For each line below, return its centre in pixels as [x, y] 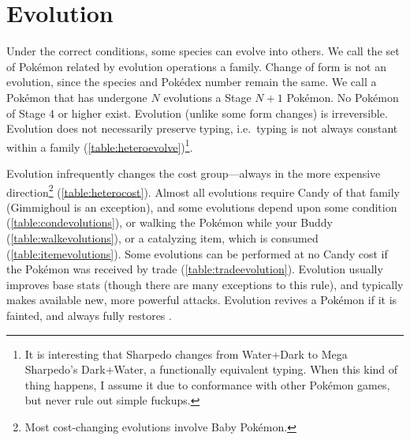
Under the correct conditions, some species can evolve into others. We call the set [203, 51]
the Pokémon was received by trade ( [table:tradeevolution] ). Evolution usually [195, 269]
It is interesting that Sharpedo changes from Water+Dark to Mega [186, 354]
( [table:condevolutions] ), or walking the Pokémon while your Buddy [170, 222]
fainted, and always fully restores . [89, 315]
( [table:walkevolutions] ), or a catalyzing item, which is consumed [162, 237]
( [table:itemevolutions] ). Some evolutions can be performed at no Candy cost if [197, 253]
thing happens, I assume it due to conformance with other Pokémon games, [207, 384]
